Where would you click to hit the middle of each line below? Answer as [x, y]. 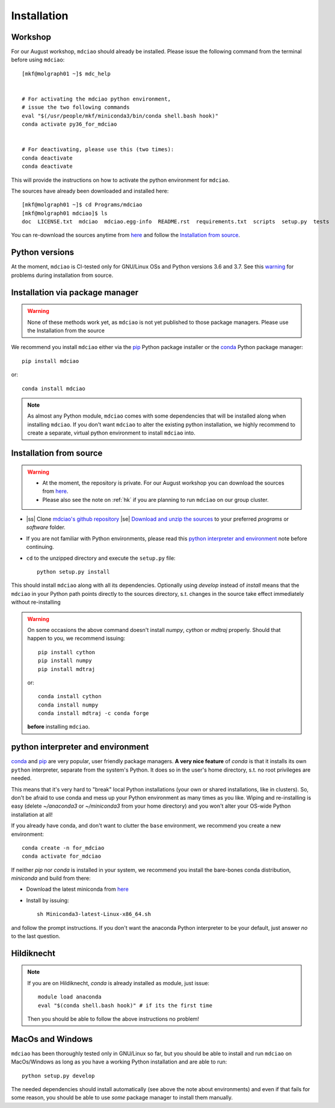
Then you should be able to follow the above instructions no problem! [113, 1019]
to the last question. [35, 936]
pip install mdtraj [67, 669]
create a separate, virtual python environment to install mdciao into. [111, 433]
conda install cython [70, 696]
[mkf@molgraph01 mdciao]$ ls [65, 213]
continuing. [40, 547]
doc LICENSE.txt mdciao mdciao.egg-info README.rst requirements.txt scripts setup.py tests [176, 222]
